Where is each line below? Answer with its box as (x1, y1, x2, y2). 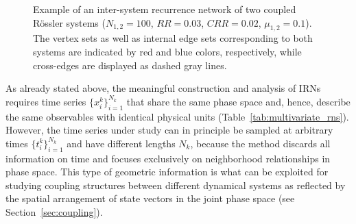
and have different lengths (67, 136, 176, 150)
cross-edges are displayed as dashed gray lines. (33, 58, 227, 72)
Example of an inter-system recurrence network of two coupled (33, 2, 296, 16)
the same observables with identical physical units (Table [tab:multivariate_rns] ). (5, 109, 349, 123)
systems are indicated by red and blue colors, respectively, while (33, 44, 302, 58)
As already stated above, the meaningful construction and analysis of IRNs (5, 81, 321, 95)
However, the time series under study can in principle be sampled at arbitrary (5, 123, 333, 137)
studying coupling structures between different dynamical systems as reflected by (5, 177, 346, 192)
